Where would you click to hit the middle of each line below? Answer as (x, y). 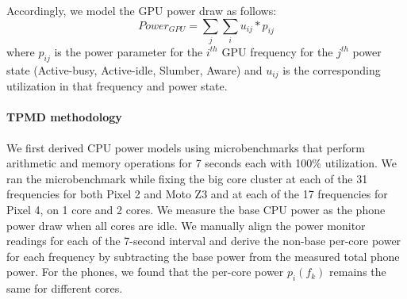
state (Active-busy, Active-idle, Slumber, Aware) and (134, 69)
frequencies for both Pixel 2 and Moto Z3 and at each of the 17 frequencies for (197, 194)
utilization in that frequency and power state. (117, 86)
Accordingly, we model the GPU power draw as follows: (142, 10)
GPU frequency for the (277, 51)
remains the (358, 272)
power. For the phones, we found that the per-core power (145, 272)
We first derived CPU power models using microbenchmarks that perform (186, 147)
